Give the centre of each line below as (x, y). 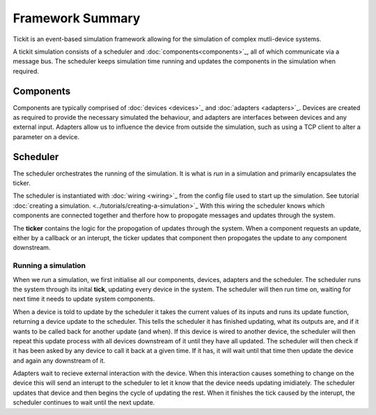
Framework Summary (77, 18)
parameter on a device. (46, 136)
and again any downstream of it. (59, 360)
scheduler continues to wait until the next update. (84, 402)
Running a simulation (49, 266)
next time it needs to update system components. (84, 299)
